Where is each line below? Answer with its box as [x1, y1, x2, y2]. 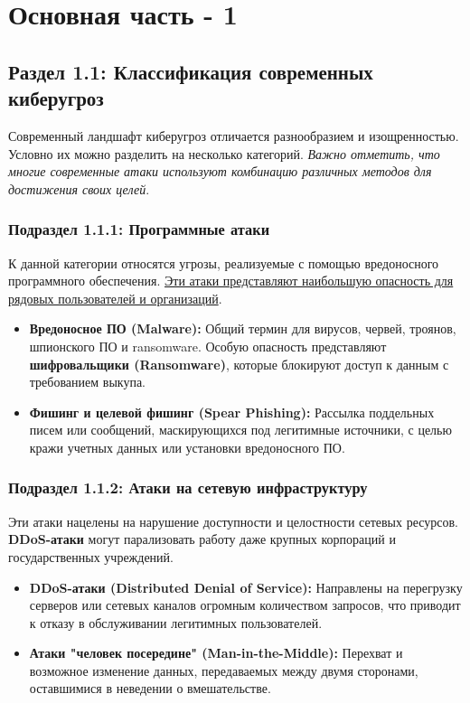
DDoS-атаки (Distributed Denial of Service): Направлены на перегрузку [29, 577, 463, 596]
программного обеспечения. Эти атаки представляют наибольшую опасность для [8, 271, 454, 290]
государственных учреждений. [8, 547, 174, 566]
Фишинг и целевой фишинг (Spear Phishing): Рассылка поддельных [29, 402, 435, 421]
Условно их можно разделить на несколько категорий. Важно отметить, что [8, 144, 440, 163]
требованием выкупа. [29, 372, 146, 391]
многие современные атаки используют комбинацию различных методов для [8, 162, 432, 181]
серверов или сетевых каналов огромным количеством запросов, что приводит [29, 595, 461, 614]
